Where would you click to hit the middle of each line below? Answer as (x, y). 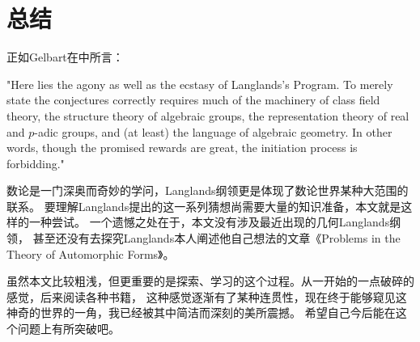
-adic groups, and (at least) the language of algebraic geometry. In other (213, 131)
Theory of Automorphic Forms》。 (91, 253)
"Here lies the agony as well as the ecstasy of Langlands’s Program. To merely (200, 84)
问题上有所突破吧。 (68, 329)
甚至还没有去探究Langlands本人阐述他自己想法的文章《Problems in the (216, 238)
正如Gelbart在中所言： (65, 57)
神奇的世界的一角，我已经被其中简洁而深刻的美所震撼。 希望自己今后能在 (201, 312)
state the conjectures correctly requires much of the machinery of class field (193, 100)
